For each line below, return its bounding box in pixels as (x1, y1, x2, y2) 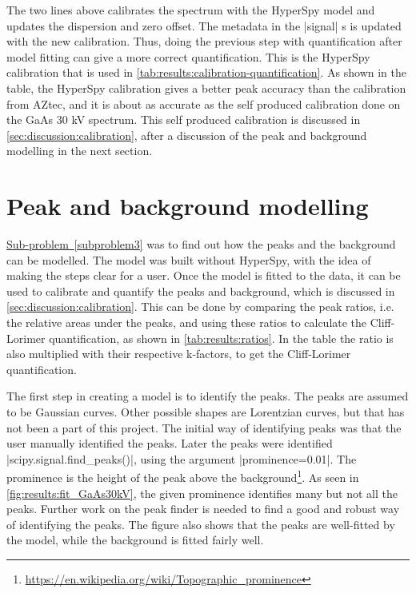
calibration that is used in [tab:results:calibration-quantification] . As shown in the (6, 64, 406, 81)
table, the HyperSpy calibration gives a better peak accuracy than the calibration (6, 79, 406, 96)
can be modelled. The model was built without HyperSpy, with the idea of (6, 251, 371, 268)
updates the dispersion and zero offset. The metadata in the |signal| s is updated (6, 17, 402, 34)
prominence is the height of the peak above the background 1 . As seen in (6, 467, 359, 486)
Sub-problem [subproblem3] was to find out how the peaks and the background (6, 236, 396, 253)
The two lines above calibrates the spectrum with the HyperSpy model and (6, 2, 375, 18)
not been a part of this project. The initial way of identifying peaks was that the (6, 419, 402, 436)
